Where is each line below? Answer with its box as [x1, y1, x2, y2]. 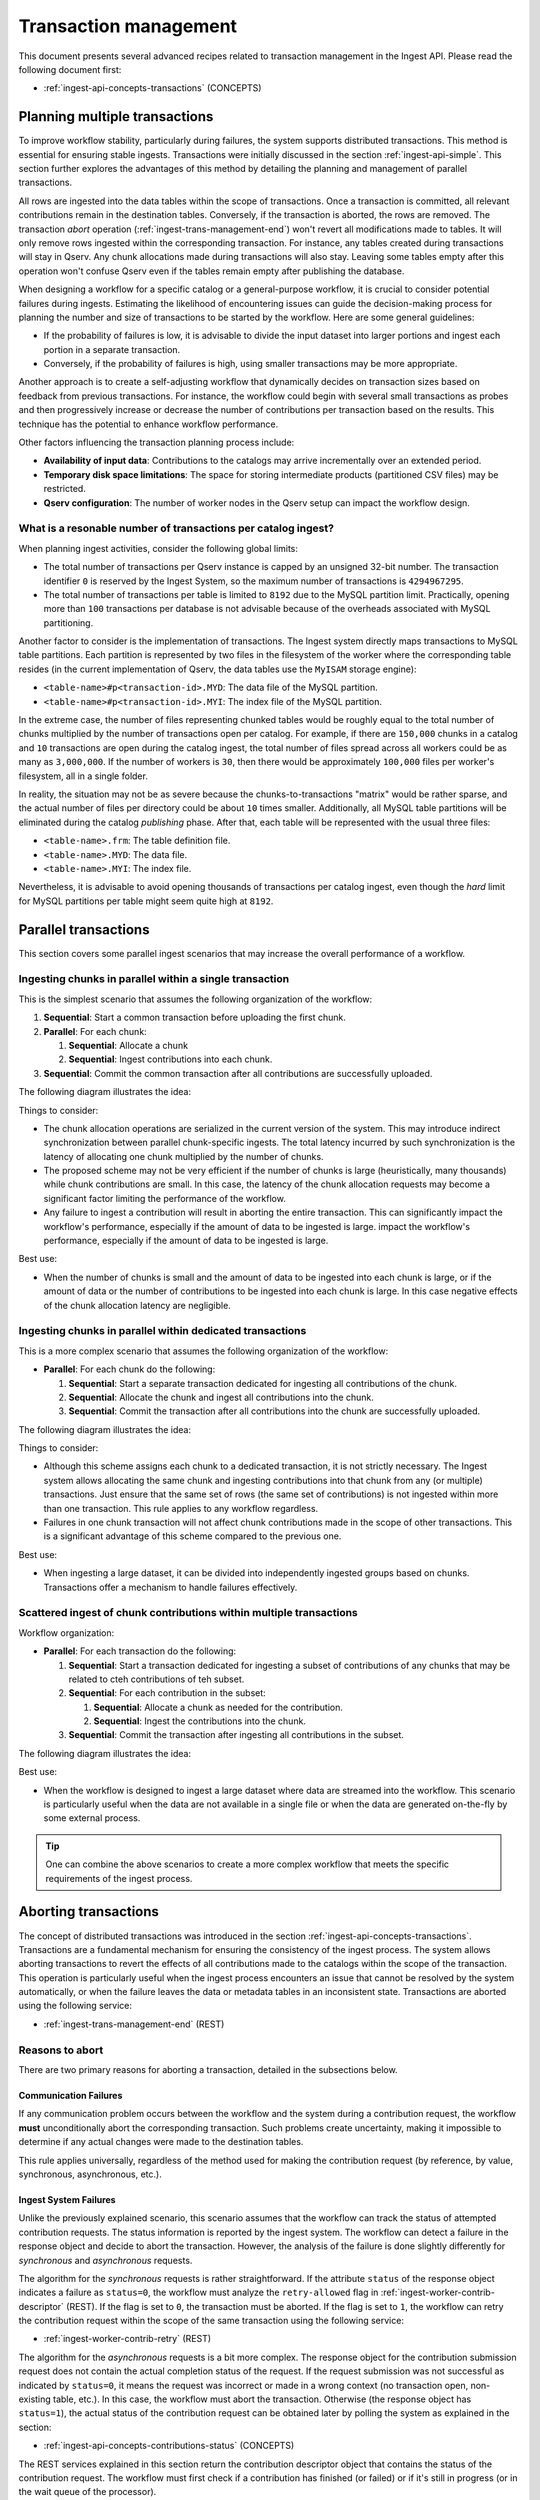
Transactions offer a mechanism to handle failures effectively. [43, 1581, 298, 1593]
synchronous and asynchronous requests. [18, 2254, 193, 2266]
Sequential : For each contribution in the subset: [68, 1687, 267, 1699]
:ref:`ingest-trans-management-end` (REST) [43, 2018, 225, 2030]
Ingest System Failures [18, 2193, 116, 2205]
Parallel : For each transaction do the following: [43, 1645, 237, 1657]
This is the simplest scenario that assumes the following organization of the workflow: [18, 993, 373, 1005]
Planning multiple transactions [18, 108, 214, 125]
